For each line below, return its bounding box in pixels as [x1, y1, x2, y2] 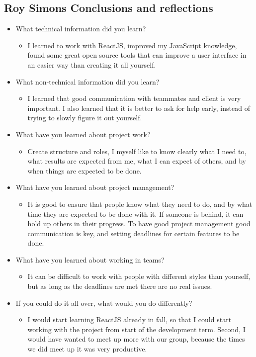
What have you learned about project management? [15, 182, 174, 192]
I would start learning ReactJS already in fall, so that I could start [27, 314, 232, 325]
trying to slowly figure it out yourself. [27, 112, 142, 123]
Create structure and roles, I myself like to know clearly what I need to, [27, 146, 247, 156]
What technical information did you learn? [15, 23, 146, 34]
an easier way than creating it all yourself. [27, 59, 156, 70]
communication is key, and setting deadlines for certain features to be [27, 228, 240, 238]
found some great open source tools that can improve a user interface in [27, 50, 247, 60]
